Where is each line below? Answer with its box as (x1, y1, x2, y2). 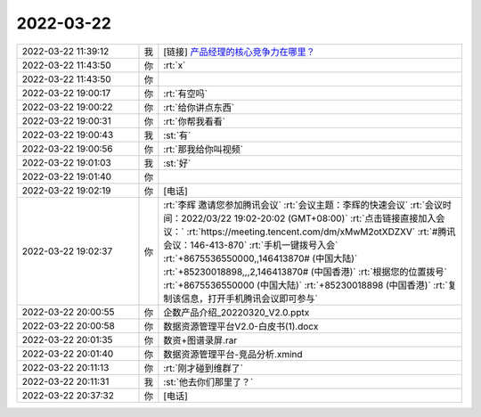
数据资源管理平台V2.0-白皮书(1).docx (163, 320, 319, 332)
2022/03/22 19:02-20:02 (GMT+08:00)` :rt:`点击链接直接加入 (181, 212, 436, 225)
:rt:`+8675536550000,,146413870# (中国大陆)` (163, 252, 358, 265)
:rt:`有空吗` (163, 87, 208, 100)
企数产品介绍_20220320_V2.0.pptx (163, 306, 310, 318)
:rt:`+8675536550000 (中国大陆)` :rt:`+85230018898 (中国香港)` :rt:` (163, 279, 449, 291)
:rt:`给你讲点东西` (163, 101, 235, 113)
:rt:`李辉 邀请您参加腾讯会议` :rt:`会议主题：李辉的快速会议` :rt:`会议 (163, 199, 443, 211)
